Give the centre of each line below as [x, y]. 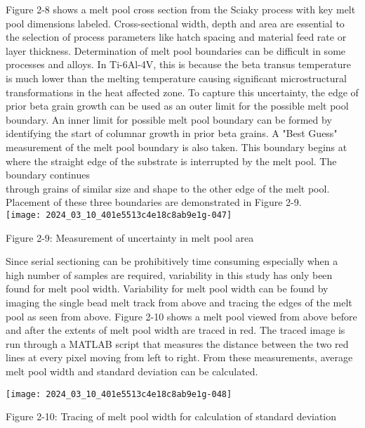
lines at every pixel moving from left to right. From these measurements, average [179, 357]
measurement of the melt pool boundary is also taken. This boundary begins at [177, 147]
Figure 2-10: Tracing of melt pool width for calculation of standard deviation [171, 416]
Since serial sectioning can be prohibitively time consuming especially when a [172, 261]
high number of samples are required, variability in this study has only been [169, 274]
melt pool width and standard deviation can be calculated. [132, 371]
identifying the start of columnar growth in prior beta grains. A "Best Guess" [172, 133]
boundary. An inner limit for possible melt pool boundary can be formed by [169, 119]
